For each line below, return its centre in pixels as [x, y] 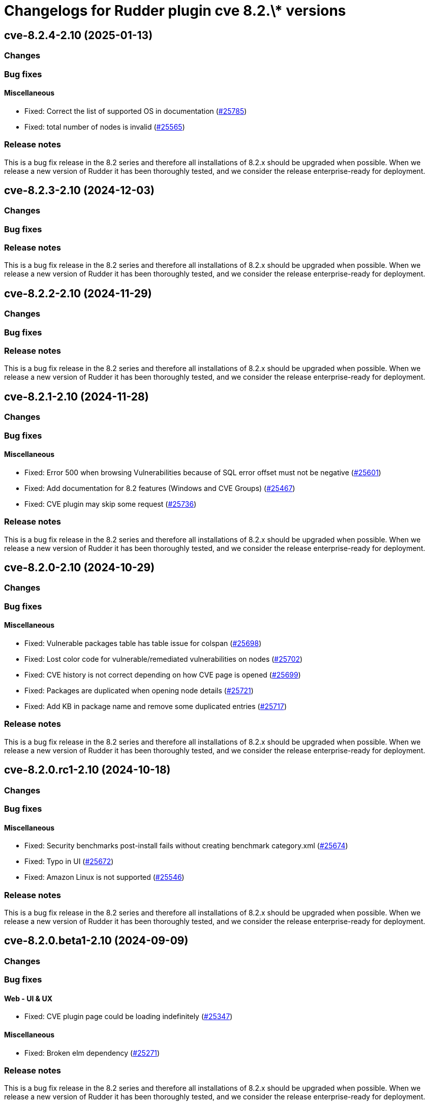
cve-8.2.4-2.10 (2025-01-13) [79, 35]
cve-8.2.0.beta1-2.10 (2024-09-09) [96, 941]
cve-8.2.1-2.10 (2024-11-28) [76, 396]
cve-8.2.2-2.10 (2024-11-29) [78, 293]
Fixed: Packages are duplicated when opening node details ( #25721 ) [139, 691]
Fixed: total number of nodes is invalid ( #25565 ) [105, 127]
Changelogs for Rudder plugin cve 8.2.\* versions [175, 11]
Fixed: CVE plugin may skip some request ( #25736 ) [111, 504]
